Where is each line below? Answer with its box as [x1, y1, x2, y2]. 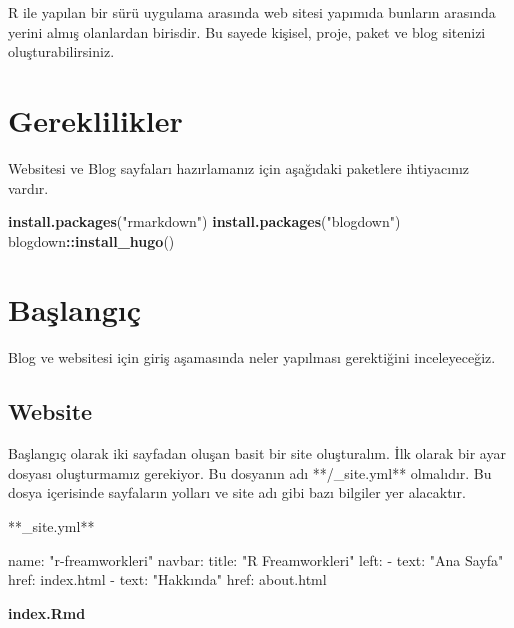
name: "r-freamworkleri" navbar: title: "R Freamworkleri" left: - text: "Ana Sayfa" [8, 549, 504, 570]
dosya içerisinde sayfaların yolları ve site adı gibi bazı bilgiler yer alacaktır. [8, 482, 466, 503]
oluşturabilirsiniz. [8, 41, 115, 62]
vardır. [8, 177, 49, 198]
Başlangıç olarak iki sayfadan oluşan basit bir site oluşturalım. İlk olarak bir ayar [8, 443, 506, 464]
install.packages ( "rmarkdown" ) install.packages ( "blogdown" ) [8, 211, 401, 232]
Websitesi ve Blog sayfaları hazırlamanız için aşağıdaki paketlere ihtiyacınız [8, 157, 470, 178]
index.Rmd [8, 602, 86, 623]
